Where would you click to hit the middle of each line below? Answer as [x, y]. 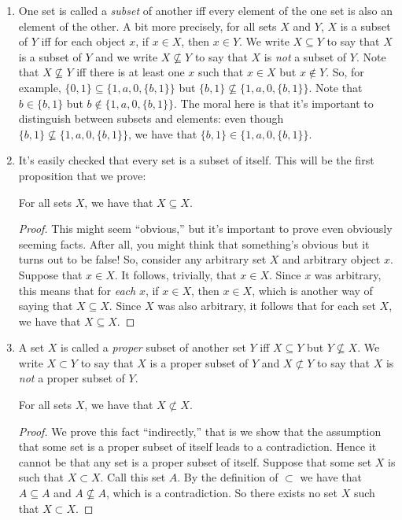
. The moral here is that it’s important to [273, 103]
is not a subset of [305, 56]
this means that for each [77, 290]
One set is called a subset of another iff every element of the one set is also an [205, 10]
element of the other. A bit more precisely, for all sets [148, 26]
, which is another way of [312, 290]
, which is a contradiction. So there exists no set [222, 493]
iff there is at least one [131, 72]
